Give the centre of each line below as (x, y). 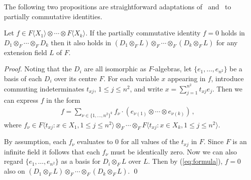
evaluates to (95, 141)
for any (227, 42)
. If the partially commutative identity (143, 33)
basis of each (23, 78)
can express (21, 100)
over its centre (76, 78)
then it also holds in (81, 42)
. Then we (227, 88)
